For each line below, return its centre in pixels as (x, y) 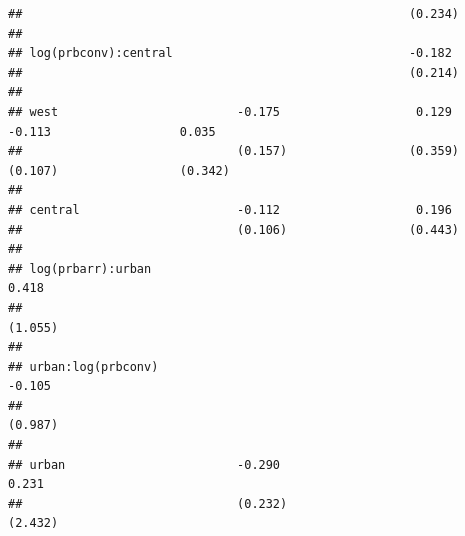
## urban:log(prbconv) (83, 366)
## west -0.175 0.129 (230, 111)
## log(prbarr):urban (80, 268)
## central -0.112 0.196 (230, 209)
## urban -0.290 (144, 464)
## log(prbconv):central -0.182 (230, 53)
